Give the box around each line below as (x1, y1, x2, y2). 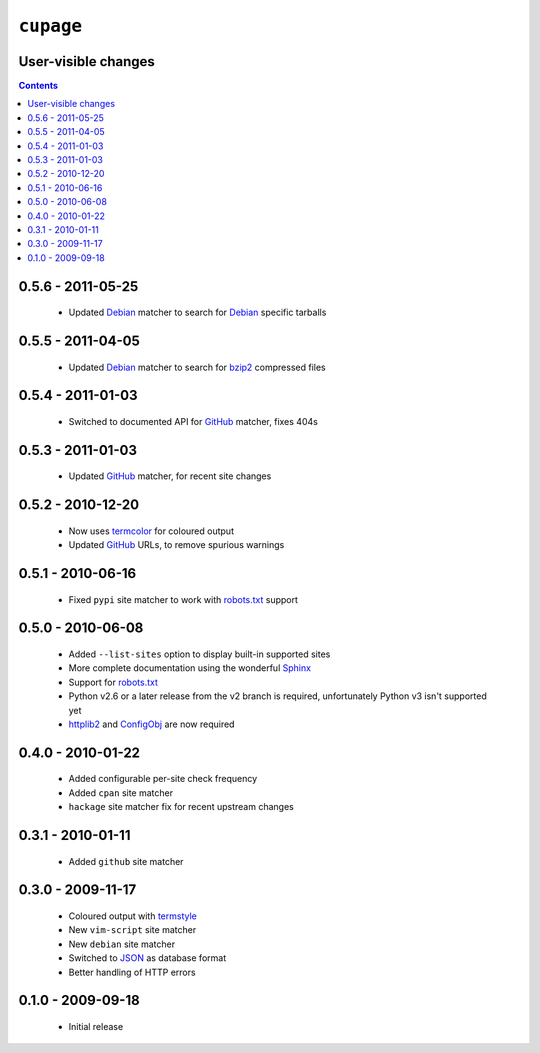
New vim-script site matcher (68, 924, 197, 936)
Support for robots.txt (68, 676, 159, 688)
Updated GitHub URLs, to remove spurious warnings (68, 539, 285, 551)
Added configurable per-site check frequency (68, 773, 258, 785)
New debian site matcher (68, 938, 175, 950)
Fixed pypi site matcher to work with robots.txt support (68, 593, 299, 605)
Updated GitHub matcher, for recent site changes (68, 470, 272, 482)
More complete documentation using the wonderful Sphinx (68, 662, 312, 674)
